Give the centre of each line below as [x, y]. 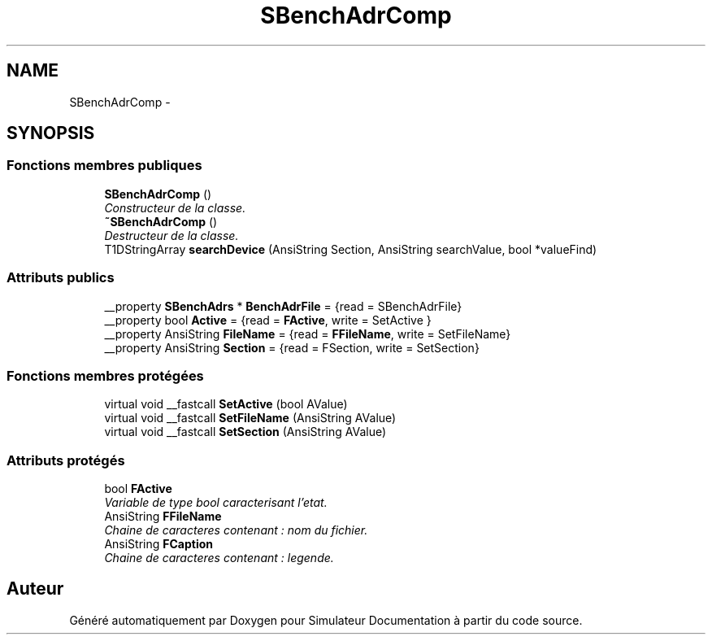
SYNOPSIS [51, 133]
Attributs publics [61, 278]
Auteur [35, 589]
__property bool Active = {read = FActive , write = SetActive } [268, 320]
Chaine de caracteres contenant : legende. [219, 558]
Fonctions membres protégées [105, 375]
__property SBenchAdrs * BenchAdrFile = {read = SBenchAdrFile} [283, 306]
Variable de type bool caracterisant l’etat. [216, 503]
